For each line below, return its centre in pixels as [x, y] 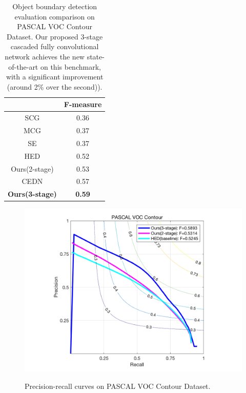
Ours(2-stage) [32, 168]
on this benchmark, [70, 66]
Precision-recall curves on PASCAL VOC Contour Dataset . [118, 386]
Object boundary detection [55, 6]
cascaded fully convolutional [55, 46]
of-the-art [23, 66]
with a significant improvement [55, 77]
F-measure [83, 104]
